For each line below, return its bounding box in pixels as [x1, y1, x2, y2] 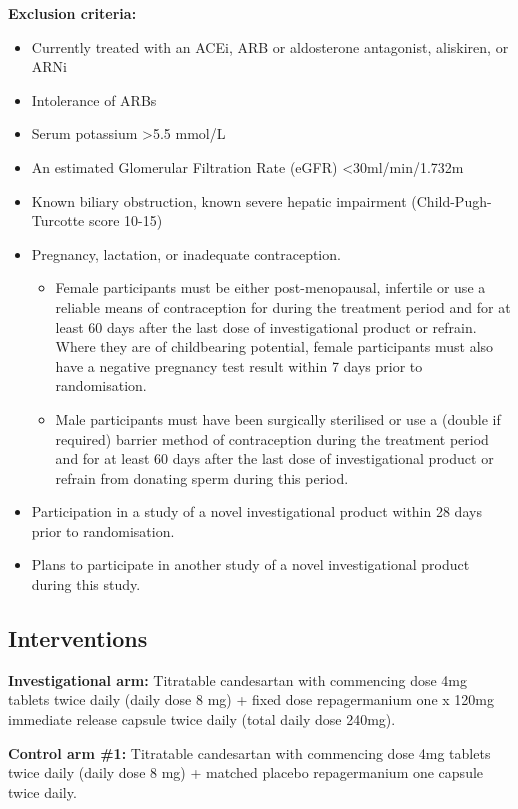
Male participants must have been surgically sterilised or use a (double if [55, 408, 501, 429]
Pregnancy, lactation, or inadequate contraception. [31, 243, 341, 264]
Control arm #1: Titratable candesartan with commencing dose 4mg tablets [8, 742, 491, 763]
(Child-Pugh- [411, 190, 492, 211]
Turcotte [31, 210, 85, 231]
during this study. [31, 574, 141, 595]
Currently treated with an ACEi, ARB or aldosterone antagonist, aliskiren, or [31, 36, 509, 57]
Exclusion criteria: [8, 3, 137, 23]
